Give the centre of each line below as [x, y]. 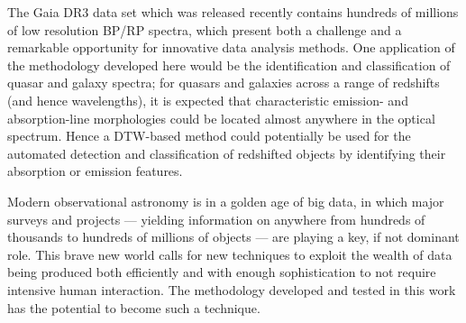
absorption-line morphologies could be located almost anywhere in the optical [221, 118]
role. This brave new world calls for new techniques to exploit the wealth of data [230, 254]
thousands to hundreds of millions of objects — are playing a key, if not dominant [233, 237]
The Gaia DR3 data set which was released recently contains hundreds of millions [233, 12]
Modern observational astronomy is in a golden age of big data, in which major [226, 201]
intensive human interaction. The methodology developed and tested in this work [232, 289]
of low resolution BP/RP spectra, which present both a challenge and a [205, 29]
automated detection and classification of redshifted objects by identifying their [227, 153]
